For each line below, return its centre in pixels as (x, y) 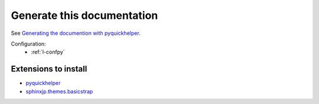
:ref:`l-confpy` (48, 52)
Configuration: (29, 44)
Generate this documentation (84, 15)
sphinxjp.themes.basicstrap (59, 91)
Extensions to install (49, 69)
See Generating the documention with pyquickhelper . (76, 33)
